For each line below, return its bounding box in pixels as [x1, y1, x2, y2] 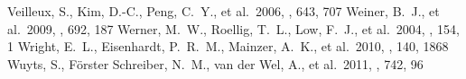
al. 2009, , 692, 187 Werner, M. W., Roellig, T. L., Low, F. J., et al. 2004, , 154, [7, 19, 460, 38]
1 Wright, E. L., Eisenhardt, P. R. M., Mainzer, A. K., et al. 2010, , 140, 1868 [7, 37, 449, 56]
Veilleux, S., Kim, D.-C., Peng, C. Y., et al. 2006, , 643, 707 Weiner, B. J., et [7, 2, 440, 20]
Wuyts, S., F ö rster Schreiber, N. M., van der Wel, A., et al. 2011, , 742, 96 [7, 54, 424, 73]
